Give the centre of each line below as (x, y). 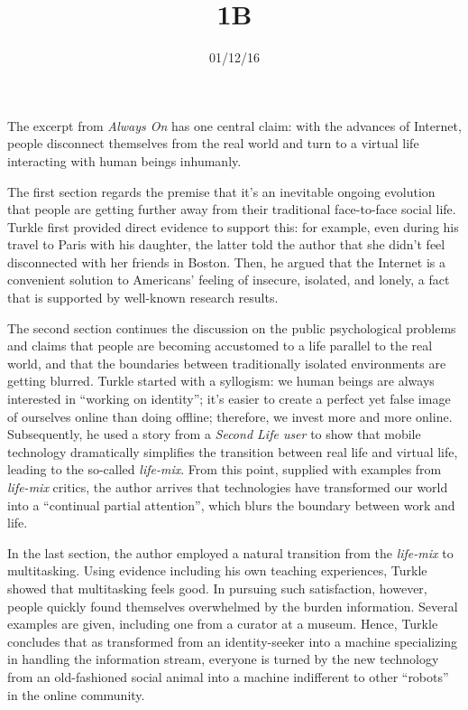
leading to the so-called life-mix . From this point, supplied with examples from (225, 469)
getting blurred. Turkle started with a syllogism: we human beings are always (221, 381)
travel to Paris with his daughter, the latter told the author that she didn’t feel (226, 244)
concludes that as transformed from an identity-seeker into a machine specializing (233, 641)
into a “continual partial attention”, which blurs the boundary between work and (231, 504)
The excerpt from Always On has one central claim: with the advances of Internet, (234, 125)
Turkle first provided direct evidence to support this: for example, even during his (233, 226)
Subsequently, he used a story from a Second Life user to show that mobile (214, 434)
